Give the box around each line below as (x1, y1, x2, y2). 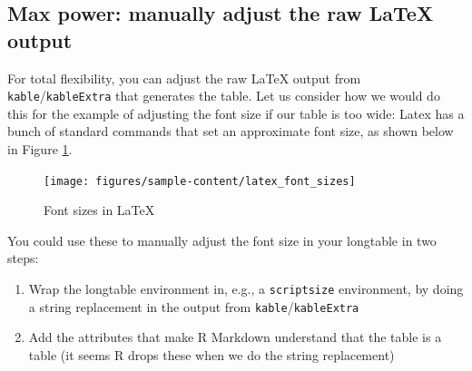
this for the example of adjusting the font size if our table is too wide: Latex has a (7, 103, 465, 122)
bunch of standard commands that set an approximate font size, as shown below (7, 122, 454, 141)
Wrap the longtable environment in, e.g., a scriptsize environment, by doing (28, 279, 464, 298)
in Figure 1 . (7, 140, 73, 159)
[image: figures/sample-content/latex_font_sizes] (44, 174, 356, 188)
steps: (7, 249, 39, 268)
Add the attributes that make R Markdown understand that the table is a (28, 327, 442, 347)
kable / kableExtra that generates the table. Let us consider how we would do (7, 86, 440, 105)
